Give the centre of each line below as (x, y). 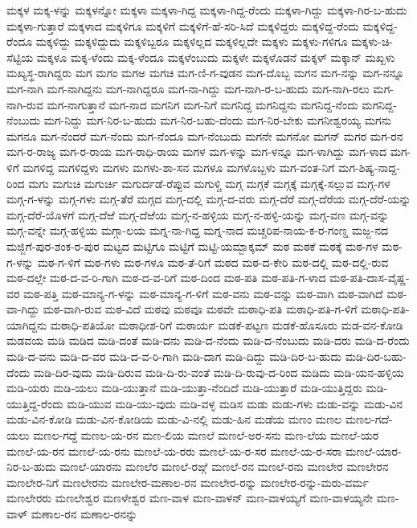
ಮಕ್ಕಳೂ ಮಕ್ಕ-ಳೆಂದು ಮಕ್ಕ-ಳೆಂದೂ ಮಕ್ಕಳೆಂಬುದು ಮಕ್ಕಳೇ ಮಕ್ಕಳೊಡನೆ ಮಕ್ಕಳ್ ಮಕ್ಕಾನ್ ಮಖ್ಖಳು (216, 57)
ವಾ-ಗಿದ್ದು (23, 309)
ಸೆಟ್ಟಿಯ (20, 57)
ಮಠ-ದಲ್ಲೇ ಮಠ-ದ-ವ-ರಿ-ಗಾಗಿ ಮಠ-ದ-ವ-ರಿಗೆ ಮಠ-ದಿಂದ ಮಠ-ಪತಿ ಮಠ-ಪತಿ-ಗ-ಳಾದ (166, 278)
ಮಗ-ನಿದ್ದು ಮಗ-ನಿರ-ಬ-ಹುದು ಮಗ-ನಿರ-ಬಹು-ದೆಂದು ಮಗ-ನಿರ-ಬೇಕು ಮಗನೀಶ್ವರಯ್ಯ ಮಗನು (217, 120)
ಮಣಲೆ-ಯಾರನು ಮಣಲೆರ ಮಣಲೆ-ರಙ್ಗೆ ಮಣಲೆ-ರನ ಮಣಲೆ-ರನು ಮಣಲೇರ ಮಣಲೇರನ (224, 467)
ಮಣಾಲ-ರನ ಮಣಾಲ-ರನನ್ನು (84, 514)
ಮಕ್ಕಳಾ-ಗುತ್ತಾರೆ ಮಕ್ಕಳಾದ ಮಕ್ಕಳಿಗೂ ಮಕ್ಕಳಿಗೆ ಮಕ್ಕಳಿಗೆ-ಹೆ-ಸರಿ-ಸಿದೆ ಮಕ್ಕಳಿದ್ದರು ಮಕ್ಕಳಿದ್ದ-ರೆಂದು (183, 25)
